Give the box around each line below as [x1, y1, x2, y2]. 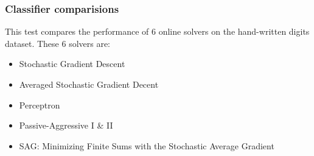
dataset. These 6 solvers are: [5, 37, 111, 49]
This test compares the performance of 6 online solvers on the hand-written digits [5, 25, 310, 38]
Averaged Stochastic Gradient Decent [19, 78, 159, 90]
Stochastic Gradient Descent [19, 57, 125, 70]
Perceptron [19, 98, 60, 111]
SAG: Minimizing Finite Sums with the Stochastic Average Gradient [19, 139, 274, 152]
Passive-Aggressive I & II [19, 119, 113, 132]
